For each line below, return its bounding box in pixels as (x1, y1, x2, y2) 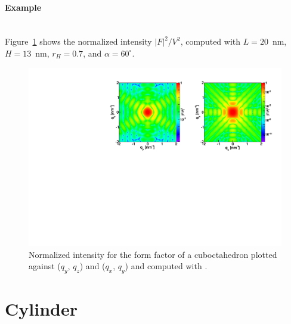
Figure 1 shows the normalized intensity (5, 35, 152, 48)
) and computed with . (125, 260, 208, 272)
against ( (29, 260, 61, 272)
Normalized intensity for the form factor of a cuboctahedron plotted (29, 248, 277, 260)
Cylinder (5, 297, 78, 321)
